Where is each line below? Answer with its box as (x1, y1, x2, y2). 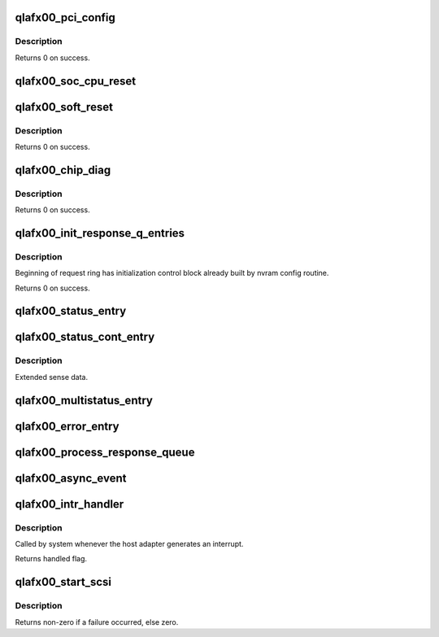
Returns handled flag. (15, 554, 88, 564)
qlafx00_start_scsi (15, 575, 111, 589)
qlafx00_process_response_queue (15, 445, 195, 459)
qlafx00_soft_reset (15, 100, 114, 114)
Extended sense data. (15, 372, 89, 382)
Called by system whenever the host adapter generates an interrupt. (15, 539, 244, 549)
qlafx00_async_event (15, 471, 127, 485)
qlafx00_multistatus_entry (15, 393, 154, 407)
